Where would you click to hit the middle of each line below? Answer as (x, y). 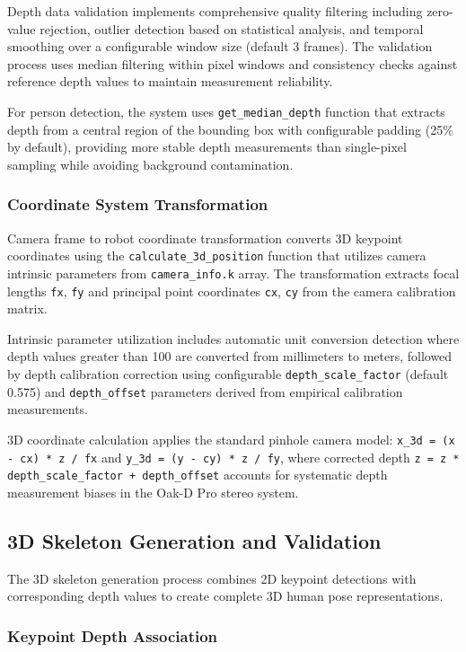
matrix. (27, 308)
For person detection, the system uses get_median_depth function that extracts (226, 111)
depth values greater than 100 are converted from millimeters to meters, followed (230, 356)
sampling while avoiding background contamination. (150, 164)
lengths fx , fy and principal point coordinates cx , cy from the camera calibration (232, 291)
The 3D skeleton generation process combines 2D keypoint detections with (212, 578)
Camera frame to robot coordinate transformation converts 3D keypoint (205, 238)
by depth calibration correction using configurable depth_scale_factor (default (228, 373)
